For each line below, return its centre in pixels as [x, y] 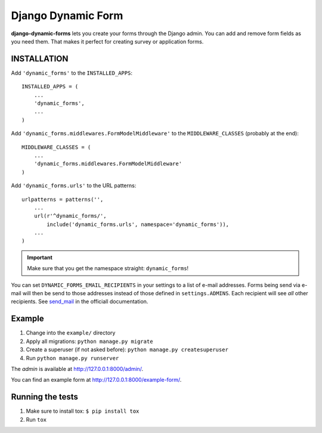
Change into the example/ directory [71, 333]
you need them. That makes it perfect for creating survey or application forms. [107, 41]
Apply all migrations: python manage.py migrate [89, 341]
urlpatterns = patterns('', [63, 199]
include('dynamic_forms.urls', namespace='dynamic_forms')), [138, 224]
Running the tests [45, 397]
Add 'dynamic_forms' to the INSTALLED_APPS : [72, 73]
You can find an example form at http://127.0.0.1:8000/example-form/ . [96, 380]
